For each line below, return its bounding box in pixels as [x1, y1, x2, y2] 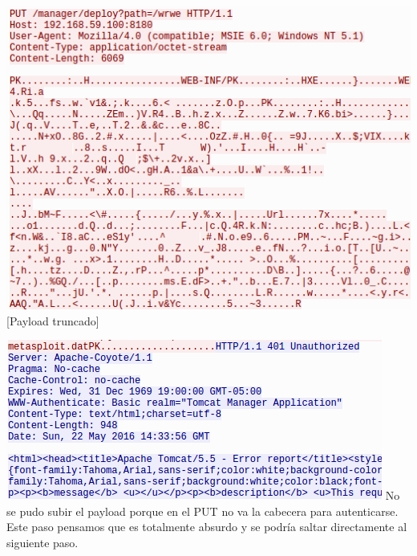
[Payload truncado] [6, 312, 99, 329]
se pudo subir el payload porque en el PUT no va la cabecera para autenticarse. [6, 502, 399, 519]
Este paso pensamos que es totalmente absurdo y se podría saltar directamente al [6, 518, 407, 535]
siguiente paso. [6, 534, 79, 550]
